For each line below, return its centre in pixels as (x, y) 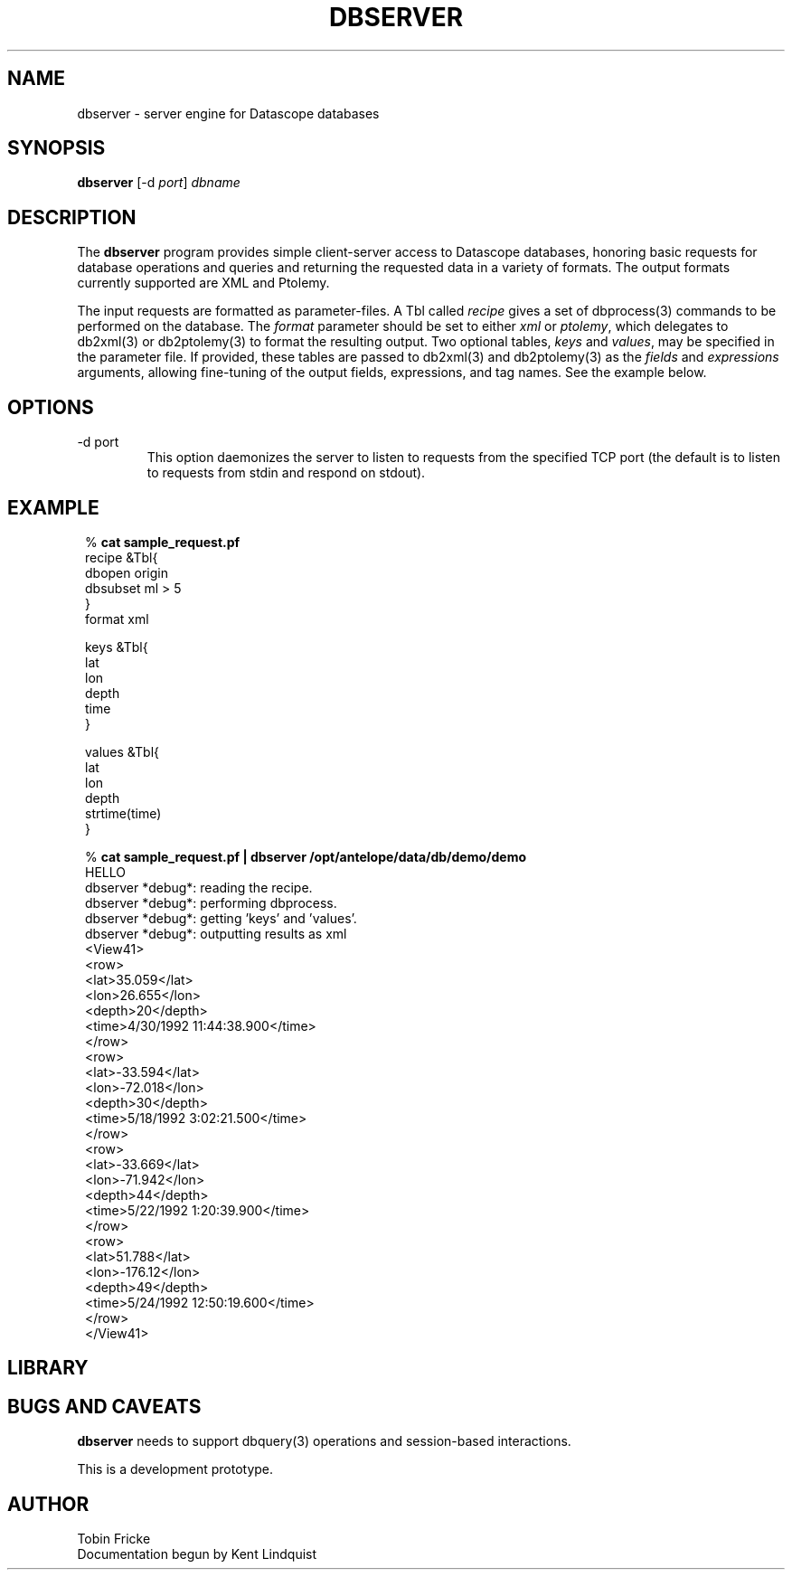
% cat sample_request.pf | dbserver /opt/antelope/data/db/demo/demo (306, 856)
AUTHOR (48, 1504)
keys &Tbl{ (117, 647)
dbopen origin (127, 572)
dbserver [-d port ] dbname (159, 183)
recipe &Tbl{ (122, 557)
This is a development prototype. (175, 1469)
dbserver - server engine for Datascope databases (228, 113)
